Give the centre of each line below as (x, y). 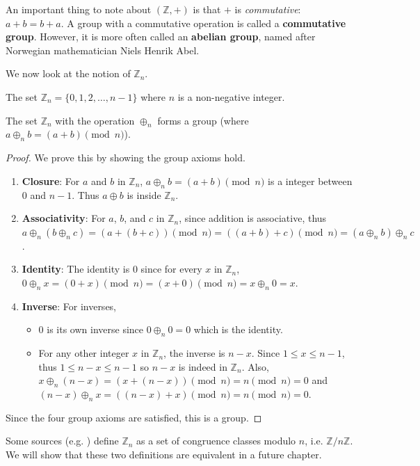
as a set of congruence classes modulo (216, 441)
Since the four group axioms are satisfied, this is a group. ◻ (134, 417)
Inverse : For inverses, (69, 306)
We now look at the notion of (68, 73)
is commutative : (268, 9)
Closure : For (51, 180)
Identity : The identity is (76, 269)
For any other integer (84, 353)
